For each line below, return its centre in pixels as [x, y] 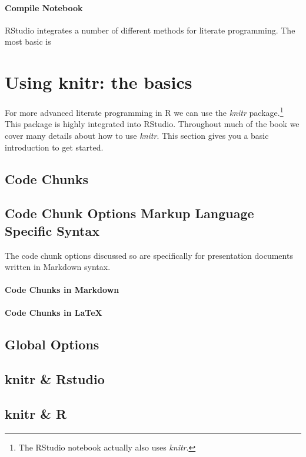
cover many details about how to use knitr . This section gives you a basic [137, 135]
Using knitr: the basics [99, 82]
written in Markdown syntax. [58, 267]
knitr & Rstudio [55, 379]
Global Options [52, 344]
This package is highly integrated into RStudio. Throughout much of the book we [152, 124]
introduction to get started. [54, 147]
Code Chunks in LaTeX [54, 313]
